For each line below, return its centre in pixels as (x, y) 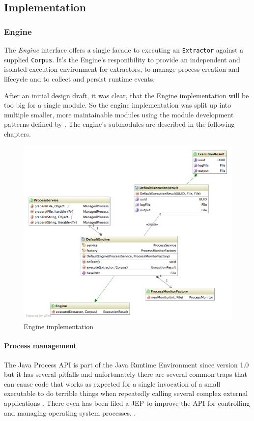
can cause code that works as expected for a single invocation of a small (112, 383)
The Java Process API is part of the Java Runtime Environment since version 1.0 (127, 364)
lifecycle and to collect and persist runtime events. (80, 78)
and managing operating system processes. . (70, 412)
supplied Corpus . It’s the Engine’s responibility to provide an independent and (122, 59)
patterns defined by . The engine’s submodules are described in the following (119, 124)
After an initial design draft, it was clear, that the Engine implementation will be (127, 95)
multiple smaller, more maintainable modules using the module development (119, 114)
